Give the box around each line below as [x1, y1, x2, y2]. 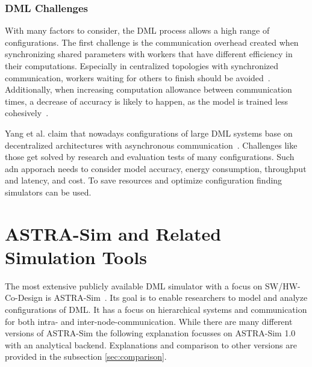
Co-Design [5, 291, 43, 304]
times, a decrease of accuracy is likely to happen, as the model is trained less [5, 94, 288, 107]
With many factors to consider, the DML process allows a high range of [5, 24, 270, 37]
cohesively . [5, 106, 49, 119]
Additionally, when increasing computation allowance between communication [5, 83, 292, 96]
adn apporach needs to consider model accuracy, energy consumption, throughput [5, 162, 307, 174]
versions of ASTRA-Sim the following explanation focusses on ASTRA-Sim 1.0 [5, 327, 296, 339]
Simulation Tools [5, 244, 147, 269]
